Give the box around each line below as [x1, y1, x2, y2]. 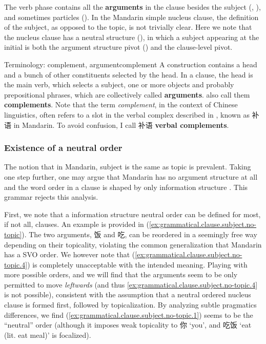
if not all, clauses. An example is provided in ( [4, 219, 149, 230]
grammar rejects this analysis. [4, 192, 98, 202]
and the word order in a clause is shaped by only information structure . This [4, 181, 248, 192]
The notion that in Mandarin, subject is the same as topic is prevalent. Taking [4, 161, 251, 172]
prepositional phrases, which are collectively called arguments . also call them [4, 89, 250, 100]
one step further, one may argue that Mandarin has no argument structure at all [4, 171, 258, 182]
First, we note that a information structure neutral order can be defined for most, [4, 208, 261, 219]
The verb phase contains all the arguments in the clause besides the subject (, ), [4, 2, 261, 12]
